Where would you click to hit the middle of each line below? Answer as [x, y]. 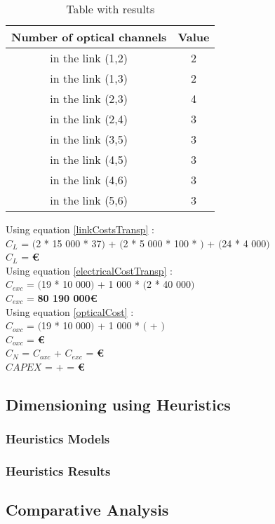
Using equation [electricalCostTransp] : [89, 270]
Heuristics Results [58, 471]
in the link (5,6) [89, 200]
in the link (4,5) [89, 159]
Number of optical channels [89, 37]
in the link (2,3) [89, 98]
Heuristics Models [58, 439]
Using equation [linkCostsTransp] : [80, 229]
